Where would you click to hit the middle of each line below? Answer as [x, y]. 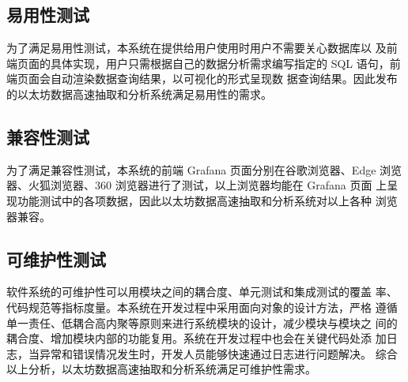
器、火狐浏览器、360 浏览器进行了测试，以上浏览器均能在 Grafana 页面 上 [197, 185]
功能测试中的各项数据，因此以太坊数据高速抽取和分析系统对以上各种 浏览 [207, 200]
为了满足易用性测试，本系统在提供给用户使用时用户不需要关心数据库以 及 [196, 48]
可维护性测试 [56, 258]
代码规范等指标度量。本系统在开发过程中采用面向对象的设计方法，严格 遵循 [202, 307]
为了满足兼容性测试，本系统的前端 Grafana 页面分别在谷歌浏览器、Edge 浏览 [204, 169]
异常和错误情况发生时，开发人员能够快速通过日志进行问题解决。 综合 [218, 353]
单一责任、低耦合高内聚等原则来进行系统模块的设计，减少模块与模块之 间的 [202, 322]
